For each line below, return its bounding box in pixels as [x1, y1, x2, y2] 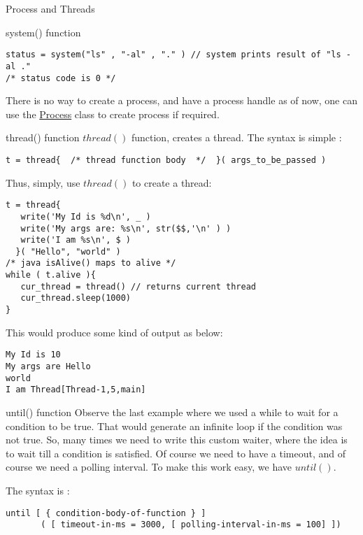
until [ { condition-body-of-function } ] [6, 508, 206, 518]
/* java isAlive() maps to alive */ [6, 258, 176, 269]
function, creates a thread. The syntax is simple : [131, 130, 342, 145]
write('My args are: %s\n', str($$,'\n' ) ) [20, 223, 232, 234]
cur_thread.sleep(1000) [20, 293, 131, 304]
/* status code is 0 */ [6, 73, 116, 83]
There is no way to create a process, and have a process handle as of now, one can [6, 93, 357, 108]
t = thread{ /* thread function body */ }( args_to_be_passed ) [6, 155, 327, 165]
